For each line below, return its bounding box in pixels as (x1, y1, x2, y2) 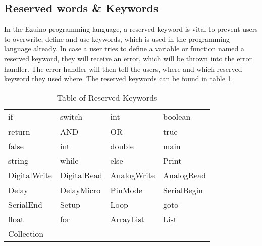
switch (60, 110, 83, 122)
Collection (8, 227, 44, 239)
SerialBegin (163, 183, 203, 196)
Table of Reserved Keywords (57, 91, 158, 103)
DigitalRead (60, 169, 102, 181)
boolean (163, 110, 191, 122)
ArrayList (110, 213, 145, 225)
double (110, 140, 134, 152)
